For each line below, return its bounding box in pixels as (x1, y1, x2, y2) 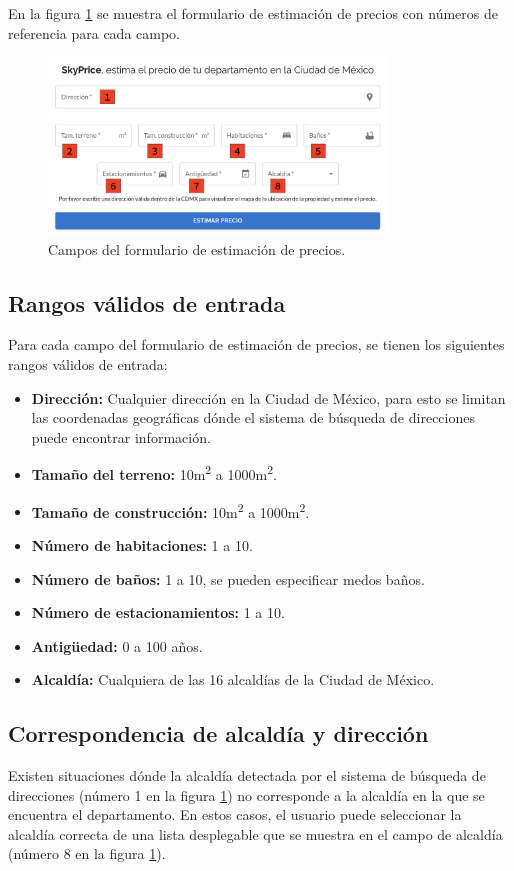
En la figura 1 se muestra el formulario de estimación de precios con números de (8, 3, 498, 23)
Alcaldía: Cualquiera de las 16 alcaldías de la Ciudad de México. (31, 669, 435, 690)
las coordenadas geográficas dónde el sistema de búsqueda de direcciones (31, 407, 475, 428)
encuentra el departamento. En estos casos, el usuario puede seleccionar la (8, 804, 462, 825)
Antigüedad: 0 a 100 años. (31, 635, 203, 656)
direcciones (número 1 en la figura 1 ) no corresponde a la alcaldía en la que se (8, 784, 485, 805)
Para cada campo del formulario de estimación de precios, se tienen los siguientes (8, 334, 505, 355)
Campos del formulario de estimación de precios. (48, 238, 346, 259)
